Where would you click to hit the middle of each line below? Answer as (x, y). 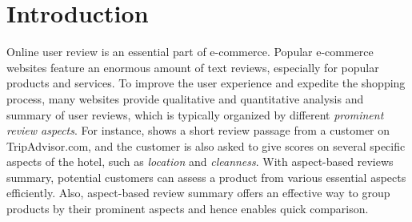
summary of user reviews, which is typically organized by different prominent (195, 114)
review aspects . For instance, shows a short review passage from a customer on (198, 130)
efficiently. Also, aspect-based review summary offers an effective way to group (198, 193)
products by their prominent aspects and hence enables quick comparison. (188, 209)
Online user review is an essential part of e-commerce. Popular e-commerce (190, 52)
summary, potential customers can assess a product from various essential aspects (206, 177)
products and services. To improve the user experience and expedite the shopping (206, 83)
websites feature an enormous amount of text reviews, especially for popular (193, 67)
